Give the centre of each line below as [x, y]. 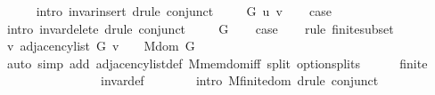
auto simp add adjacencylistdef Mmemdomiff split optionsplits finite [217, 63]
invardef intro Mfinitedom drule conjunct [239, 80]
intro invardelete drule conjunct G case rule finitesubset [200, 28]
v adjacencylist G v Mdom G [101, 46]
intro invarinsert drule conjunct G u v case [184, 11]
